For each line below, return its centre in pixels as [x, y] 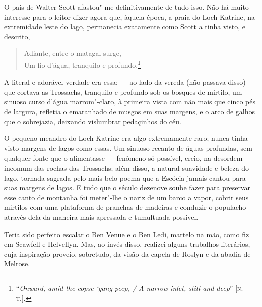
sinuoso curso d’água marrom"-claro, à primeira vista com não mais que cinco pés [130, 101]
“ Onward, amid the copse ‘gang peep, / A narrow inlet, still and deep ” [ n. [129, 288]
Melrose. [17, 263]
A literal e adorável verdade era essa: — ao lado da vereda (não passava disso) [125, 82]
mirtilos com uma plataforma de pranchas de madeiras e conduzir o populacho [125, 207]
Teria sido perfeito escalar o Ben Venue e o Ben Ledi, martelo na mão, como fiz [127, 234]
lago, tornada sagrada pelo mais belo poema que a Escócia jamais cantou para [125, 177]
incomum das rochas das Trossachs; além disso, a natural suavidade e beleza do [127, 167]
